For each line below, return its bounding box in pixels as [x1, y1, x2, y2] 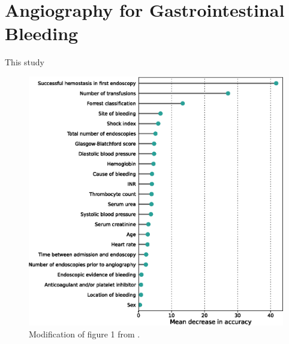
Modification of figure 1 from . [29, 327, 140, 340]
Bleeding [5, 21, 79, 46]
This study [5, 56, 44, 68]
